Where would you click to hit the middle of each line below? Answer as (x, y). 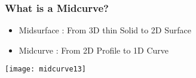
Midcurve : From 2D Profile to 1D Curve (94, 50)
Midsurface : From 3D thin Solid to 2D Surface (105, 30)
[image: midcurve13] (46, 69)
